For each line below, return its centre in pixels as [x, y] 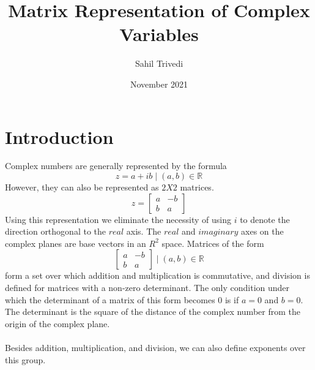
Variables [159, 34]
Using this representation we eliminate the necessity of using [118, 219]
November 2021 [159, 84]
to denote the [265, 219]
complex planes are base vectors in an [76, 243]
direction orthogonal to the [55, 231]
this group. [25, 359]
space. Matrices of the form [213, 243]
